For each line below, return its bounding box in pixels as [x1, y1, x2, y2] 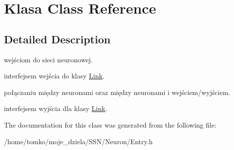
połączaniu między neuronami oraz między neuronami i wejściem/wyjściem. [4, 87, 231, 97]
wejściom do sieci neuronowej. [4, 54, 93, 64]
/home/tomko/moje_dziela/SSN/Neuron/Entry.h [4, 136, 153, 146]
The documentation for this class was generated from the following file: [4, 119, 216, 130]
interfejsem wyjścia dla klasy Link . [4, 103, 107, 113]
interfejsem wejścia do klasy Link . [4, 71, 105, 81]
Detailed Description [4, 31, 111, 46]
